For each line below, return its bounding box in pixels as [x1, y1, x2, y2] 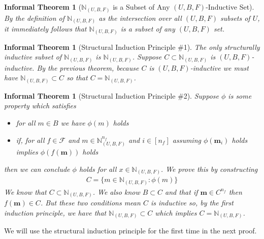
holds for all [79, 163, 117, 174]
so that [67, 72, 88, 83]
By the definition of [4, 12, 64, 23]
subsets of [220, 12, 250, 23]
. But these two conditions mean [40, 197, 141, 208]
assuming [172, 134, 201, 145]
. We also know [92, 186, 140, 197]
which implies [155, 207, 197, 218]
